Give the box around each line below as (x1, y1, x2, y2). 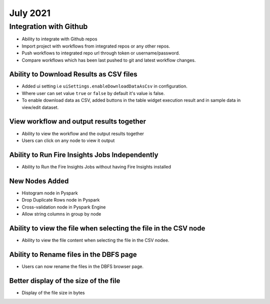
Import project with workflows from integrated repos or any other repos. (21, 43, 170, 49)
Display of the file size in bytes (21, 289, 85, 295)
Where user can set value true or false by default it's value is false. (21, 90, 165, 96)
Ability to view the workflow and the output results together (21, 130, 144, 136)
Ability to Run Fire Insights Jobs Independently (9, 150, 158, 159)
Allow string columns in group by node (21, 210, 101, 217)
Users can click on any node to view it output (21, 137, 115, 143)
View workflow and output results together (9, 117, 146, 126)
